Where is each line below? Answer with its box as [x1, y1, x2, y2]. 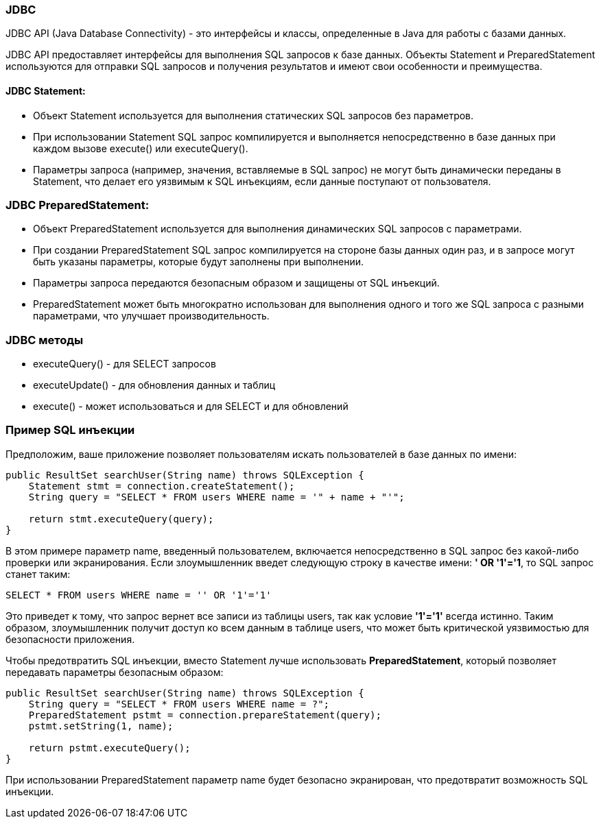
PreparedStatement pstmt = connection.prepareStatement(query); [28, 709, 381, 720]
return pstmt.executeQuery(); [28, 742, 191, 753]
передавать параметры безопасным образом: [5, 666, 224, 678]
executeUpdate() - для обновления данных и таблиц [33, 379, 276, 391]
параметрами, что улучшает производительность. [33, 310, 270, 322]
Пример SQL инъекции [5, 423, 135, 437]
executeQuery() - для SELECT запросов [33, 358, 216, 370]
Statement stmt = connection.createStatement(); [28, 480, 295, 492]
